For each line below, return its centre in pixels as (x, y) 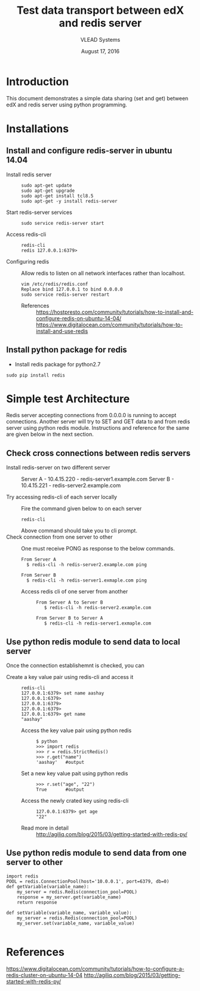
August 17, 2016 (100, 51)
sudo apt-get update (47, 185)
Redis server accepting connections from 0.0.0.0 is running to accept (91, 415)
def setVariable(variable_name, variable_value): (69, 913)
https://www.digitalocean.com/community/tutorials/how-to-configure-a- (95, 968)
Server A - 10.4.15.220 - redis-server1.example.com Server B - (98, 479)
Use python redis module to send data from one (96, 853)
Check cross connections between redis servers (99, 453)
